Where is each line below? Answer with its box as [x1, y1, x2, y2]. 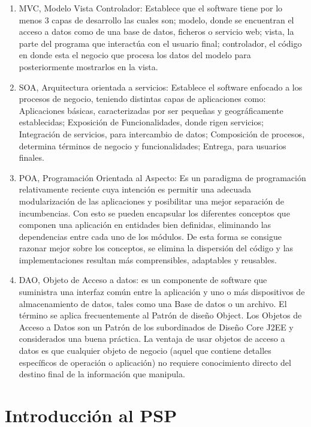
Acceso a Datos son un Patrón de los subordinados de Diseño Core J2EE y [19, 320, 294, 333]
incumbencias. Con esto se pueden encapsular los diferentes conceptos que [19, 206, 290, 219]
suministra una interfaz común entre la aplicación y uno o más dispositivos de [19, 285, 305, 298]
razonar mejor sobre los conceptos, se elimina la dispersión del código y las [19, 242, 294, 254]
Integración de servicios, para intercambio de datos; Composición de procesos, [19, 127, 305, 140]
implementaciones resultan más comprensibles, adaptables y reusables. [19, 253, 277, 266]
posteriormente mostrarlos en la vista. [19, 60, 158, 73]
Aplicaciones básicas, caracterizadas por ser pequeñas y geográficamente [19, 104, 283, 116]
